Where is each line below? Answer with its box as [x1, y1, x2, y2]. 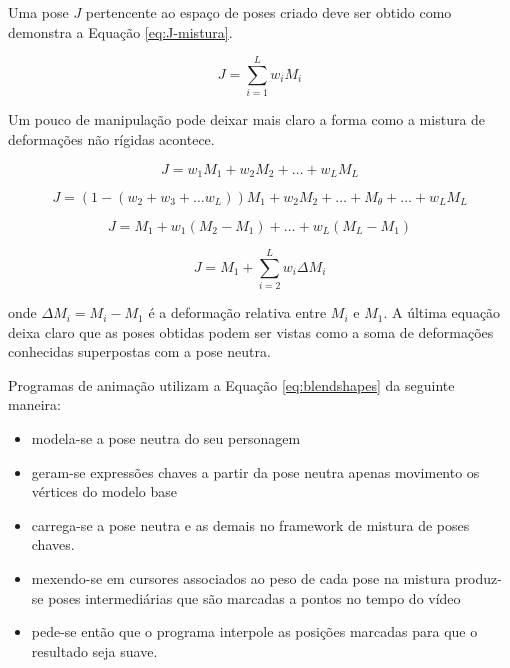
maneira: [8, 394, 61, 415]
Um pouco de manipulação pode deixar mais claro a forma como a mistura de [8, 109, 486, 130]
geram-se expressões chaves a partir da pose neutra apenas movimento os [31, 461, 480, 482]
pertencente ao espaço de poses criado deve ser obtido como [85, 2, 452, 22]
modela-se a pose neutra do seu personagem [31, 428, 301, 449]
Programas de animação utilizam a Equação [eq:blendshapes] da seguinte [8, 374, 455, 395]
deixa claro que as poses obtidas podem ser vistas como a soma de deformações [8, 321, 494, 342]
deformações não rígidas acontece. [8, 128, 215, 149]
